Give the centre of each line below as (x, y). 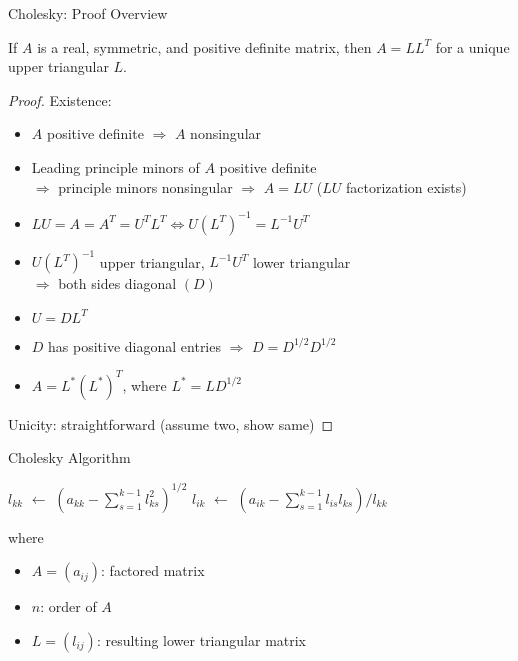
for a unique (472, 46)
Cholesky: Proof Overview (88, 13)
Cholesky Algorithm (69, 457)
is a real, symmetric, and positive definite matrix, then (204, 46)
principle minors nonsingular (145, 186)
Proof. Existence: (60, 99)
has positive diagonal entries (134, 345)
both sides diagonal (117, 283)
